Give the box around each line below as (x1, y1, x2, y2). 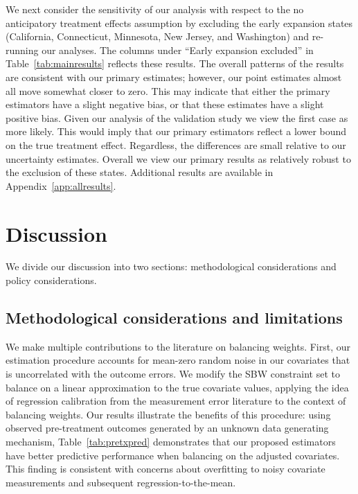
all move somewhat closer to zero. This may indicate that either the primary (6, 83, 330, 98)
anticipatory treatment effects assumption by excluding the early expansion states (6, 15, 353, 30)
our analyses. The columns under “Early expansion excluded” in (42, 42, 314, 57)
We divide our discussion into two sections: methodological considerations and (6, 259, 337, 274)
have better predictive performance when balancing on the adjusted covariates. (6, 448, 340, 462)
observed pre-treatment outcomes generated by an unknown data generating (6, 421, 329, 435)
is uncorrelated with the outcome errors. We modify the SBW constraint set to (6, 367, 340, 381)
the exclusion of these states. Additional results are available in (6, 165, 274, 179)
